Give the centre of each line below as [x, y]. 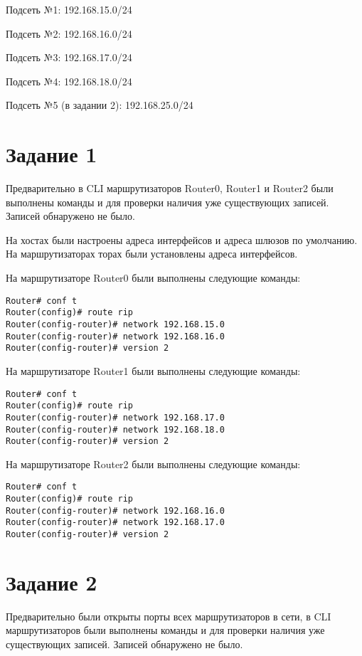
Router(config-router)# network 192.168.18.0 [115, 429]
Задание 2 [52, 582]
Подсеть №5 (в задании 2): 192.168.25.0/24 [100, 105]
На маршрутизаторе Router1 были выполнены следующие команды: [153, 370]
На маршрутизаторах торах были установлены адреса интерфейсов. [152, 254]
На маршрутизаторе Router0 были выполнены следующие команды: [153, 278]
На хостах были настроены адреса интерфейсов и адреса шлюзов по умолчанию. [182, 239]
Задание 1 [52, 154]
